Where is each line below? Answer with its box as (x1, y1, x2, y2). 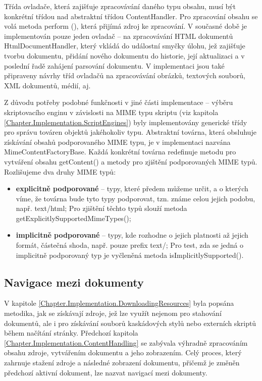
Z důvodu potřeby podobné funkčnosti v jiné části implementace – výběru (4, 97, 233, 107)
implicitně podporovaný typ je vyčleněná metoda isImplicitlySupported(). (16, 249, 244, 260)
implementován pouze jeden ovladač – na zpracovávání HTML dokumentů (4, 30, 233, 41)
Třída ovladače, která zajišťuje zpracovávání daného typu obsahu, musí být (4, 1, 236, 11)
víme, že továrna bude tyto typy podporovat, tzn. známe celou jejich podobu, (16, 193, 255, 203)
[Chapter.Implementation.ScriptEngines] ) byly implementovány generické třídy (4, 117, 247, 127)
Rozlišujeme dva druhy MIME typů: (4, 166, 116, 177)
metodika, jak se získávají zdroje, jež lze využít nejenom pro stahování (4, 308, 222, 318)
